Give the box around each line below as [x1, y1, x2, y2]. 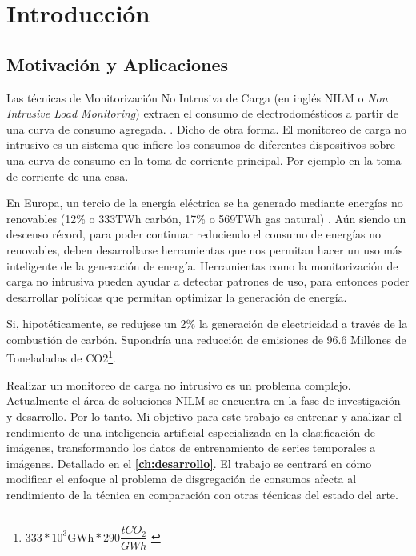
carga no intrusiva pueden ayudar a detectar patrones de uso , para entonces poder [6, 273, 410, 290]
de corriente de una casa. [6, 167, 129, 184]
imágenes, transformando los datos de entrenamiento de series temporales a [6, 439, 376, 456]
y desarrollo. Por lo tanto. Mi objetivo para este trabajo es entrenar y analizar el [6, 407, 402, 424]
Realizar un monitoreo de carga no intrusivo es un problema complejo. [6, 376, 351, 393]
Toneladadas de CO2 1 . [6, 347, 116, 366]
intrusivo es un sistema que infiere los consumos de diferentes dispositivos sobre [6, 136, 395, 153]
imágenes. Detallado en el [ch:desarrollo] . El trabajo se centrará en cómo [6, 454, 372, 471]
